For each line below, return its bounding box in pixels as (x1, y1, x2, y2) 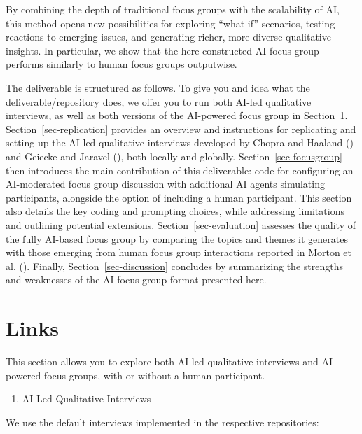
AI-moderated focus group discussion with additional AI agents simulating (6, 176, 325, 191)
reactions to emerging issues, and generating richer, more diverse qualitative (6, 29, 331, 44)
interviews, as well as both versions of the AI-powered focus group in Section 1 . (6, 108, 348, 122)
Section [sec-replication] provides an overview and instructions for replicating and (6, 121, 356, 136)
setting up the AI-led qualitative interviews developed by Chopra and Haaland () (6, 135, 354, 150)
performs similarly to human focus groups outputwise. (6, 57, 237, 71)
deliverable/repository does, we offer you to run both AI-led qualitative (6, 94, 312, 108)
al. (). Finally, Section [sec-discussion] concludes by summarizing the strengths (6, 258, 343, 273)
